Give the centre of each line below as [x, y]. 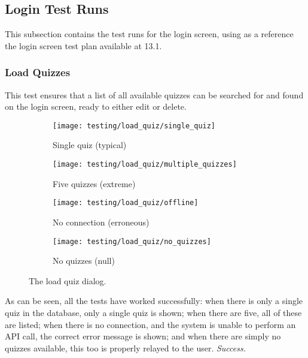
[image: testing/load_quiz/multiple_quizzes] [145, 165]
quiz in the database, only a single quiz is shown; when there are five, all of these [153, 312]
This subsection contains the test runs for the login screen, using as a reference [149, 34]
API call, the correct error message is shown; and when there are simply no [143, 336]
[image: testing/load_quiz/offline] [126, 203]
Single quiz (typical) [90, 145]
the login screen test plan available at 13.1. [83, 45]
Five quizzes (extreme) [94, 183]
